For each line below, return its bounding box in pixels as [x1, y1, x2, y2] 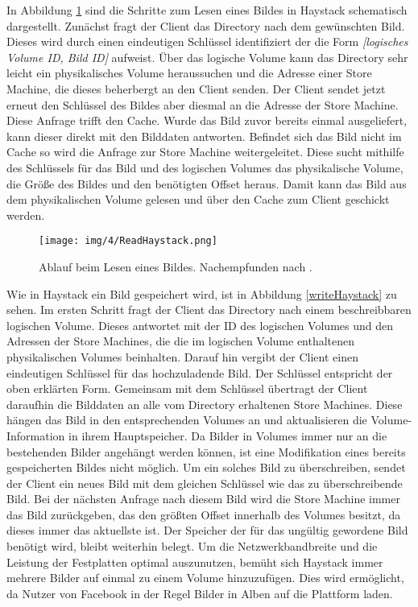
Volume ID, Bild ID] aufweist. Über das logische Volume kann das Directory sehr [6, 48, 408, 65]
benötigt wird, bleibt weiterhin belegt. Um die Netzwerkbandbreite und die [6, 538, 378, 555]
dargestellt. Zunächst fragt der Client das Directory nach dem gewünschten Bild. [6, 17, 405, 34]
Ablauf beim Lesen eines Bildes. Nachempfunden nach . [39, 258, 312, 275]
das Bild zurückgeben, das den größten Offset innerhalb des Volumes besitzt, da [6, 506, 401, 522]
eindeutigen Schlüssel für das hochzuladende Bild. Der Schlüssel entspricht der [6, 364, 393, 381]
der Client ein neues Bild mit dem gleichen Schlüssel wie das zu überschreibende [6, 474, 403, 491]
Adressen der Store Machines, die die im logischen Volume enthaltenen [6, 332, 355, 349]
